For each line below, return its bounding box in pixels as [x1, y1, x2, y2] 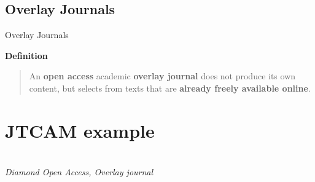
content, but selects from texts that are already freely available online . [29, 81, 311, 94]
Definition [5, 49, 48, 61]
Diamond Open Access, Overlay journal [5, 165, 154, 178]
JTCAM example [5, 117, 155, 143]
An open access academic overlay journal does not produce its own [29, 69, 296, 82]
